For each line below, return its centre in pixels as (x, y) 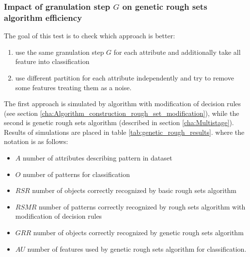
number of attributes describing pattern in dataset (97, 158)
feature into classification (52, 61)
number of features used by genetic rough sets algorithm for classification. (137, 249)
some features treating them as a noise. (73, 87)
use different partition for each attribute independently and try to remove (125, 77)
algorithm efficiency (43, 17)
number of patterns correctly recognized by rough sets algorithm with (142, 206)
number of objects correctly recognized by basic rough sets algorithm (134, 190)
